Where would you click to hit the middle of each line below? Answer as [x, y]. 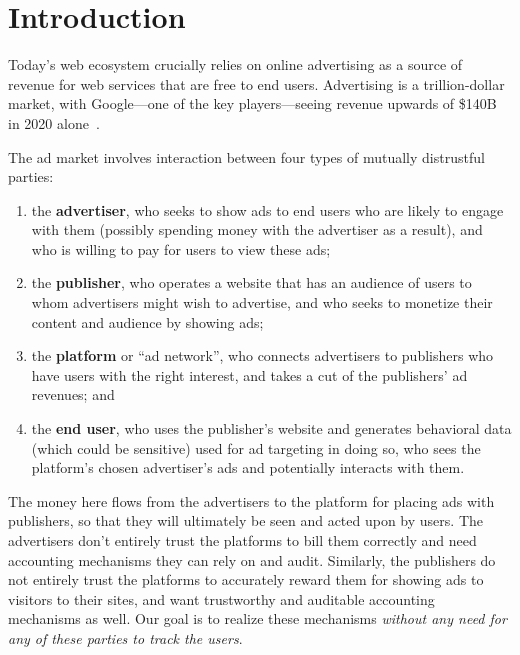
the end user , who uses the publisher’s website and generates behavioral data [271, 428]
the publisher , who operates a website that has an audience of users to [251, 282]
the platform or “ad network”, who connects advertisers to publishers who [262, 355]
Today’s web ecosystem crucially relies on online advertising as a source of [235, 64]
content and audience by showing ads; [147, 321]
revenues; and [73, 394]
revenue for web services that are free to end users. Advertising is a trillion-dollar [256, 83]
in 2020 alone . [54, 122]
